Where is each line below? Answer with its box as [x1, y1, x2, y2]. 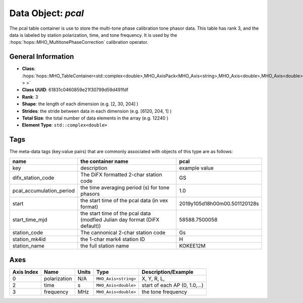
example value [179, 164, 214, 171]
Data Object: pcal [9, 8, 84, 19]
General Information [9, 52, 74, 61]
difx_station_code [12, 174, 55, 181]
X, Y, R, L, [141, 275, 165, 282]
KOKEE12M [179, 242, 206, 249]
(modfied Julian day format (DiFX [80, 216, 160, 223]
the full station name [80, 242, 129, 249]
